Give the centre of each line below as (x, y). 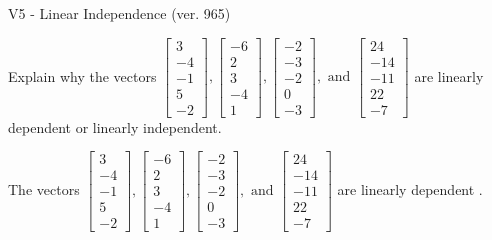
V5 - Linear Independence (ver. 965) (119, 13)
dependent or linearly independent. (115, 126)
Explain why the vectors (82, 75)
